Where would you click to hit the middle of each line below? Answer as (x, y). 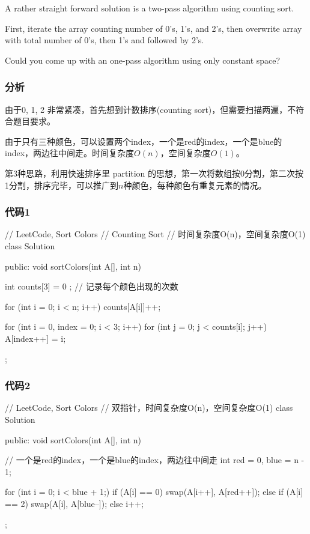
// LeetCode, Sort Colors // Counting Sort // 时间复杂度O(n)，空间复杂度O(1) (155, 234)
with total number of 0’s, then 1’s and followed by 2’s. (105, 40)
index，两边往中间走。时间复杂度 (70, 153)
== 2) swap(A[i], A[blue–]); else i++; (74, 503)
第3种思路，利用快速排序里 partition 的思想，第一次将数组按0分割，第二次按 (154, 173)
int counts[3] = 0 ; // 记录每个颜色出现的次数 (92, 286)
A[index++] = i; (35, 338)
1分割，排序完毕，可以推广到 (62, 185)
